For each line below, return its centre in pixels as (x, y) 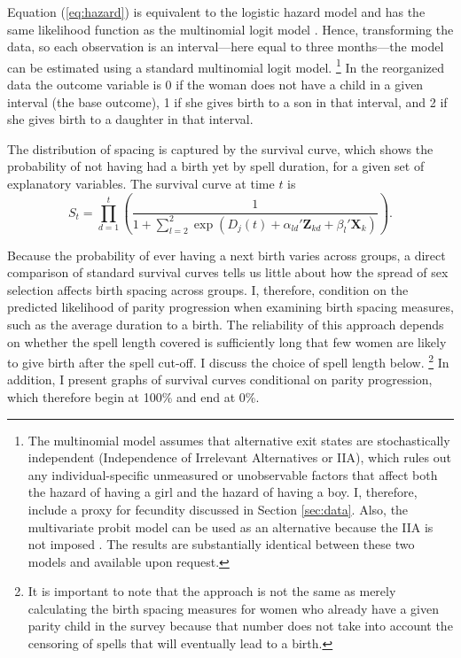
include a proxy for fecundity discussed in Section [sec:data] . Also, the (218, 509)
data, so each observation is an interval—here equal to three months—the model (226, 46)
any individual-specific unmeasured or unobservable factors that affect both (233, 474)
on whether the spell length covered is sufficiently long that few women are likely (227, 341)
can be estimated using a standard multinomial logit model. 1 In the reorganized (226, 66)
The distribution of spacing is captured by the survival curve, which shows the (220, 148)
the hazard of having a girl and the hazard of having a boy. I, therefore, (223, 492)
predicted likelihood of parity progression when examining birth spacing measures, (230, 307)
